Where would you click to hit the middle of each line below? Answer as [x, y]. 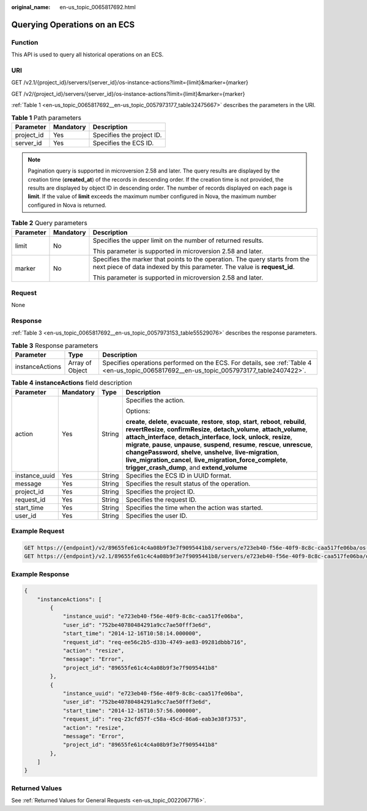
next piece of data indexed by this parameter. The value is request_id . [194, 267]
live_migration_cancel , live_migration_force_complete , [207, 460]
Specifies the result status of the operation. [188, 483]
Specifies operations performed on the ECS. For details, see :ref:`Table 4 [207, 363]
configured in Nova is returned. [67, 205]
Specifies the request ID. [161, 500]
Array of [80, 363]
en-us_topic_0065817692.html [98, 7]
